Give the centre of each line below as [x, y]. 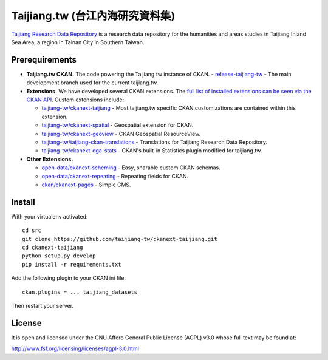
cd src [32, 230]
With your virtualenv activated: [50, 216]
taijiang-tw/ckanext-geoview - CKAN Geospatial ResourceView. [121, 134]
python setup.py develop [59, 256]
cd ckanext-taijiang [53, 247]
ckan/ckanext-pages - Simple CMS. [86, 185]
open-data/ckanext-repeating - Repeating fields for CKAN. [115, 176]
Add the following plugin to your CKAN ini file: [69, 278]
